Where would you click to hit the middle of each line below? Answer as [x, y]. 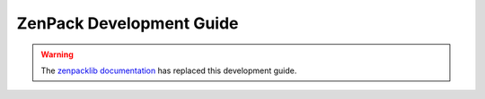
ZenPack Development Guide [128, 23]
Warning [57, 54]
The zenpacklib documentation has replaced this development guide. [169, 70]
